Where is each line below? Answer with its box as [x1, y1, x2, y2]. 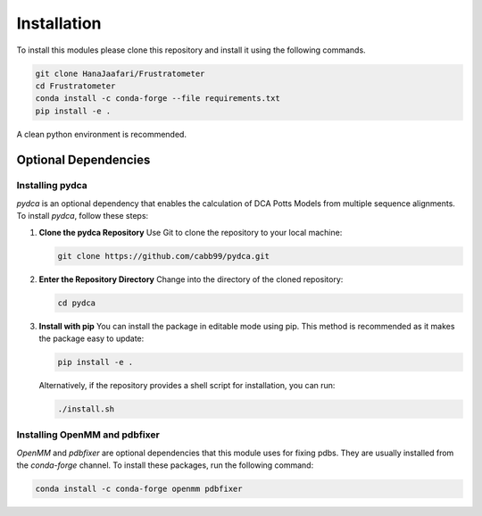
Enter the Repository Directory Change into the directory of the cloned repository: [38, 273, 344, 285]
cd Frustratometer [35, 80, 116, 91]
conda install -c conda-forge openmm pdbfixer [35, 484, 243, 495]
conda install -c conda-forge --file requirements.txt [35, 94, 280, 104]
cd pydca [57, 297, 96, 308]
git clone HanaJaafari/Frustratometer [35, 68, 205, 79]
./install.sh [57, 404, 115, 414]
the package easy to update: [38, 333, 145, 344]
